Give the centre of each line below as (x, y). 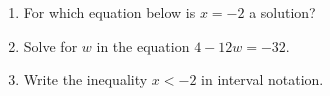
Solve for (50, 45)
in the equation (143, 45)
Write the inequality (85, 79)
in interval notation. (262, 79)
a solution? (282, 12)
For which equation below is (109, 12)
